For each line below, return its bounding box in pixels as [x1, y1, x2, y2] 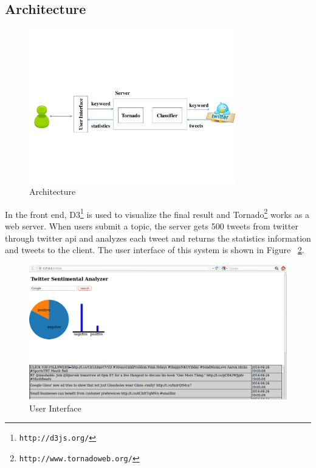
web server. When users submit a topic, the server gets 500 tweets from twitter [5, 220, 298, 232]
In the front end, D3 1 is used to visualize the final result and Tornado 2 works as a [5, 206, 309, 220]
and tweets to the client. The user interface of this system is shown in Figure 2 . [5, 243, 304, 256]
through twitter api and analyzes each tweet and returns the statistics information [5, 231, 311, 244]
